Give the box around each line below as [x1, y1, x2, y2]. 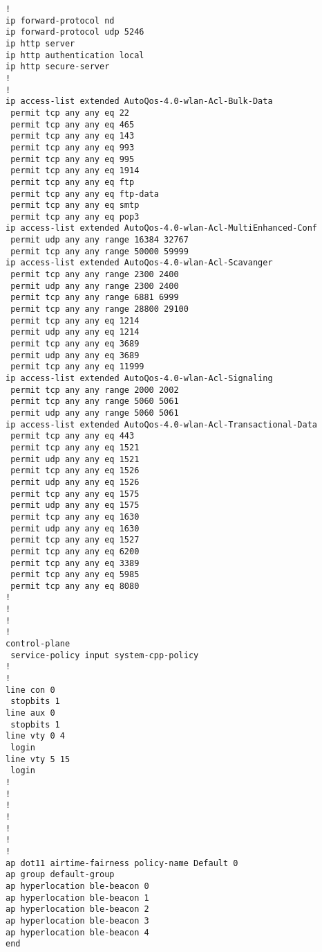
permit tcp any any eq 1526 [10, 466, 140, 476]
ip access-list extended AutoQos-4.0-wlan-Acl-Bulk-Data [6, 96, 273, 107]
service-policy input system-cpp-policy [10, 650, 199, 660]
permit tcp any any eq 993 [10, 142, 135, 152]
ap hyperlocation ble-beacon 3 [6, 915, 149, 926]
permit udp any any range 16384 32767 [10, 235, 189, 245]
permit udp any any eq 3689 [10, 350, 140, 360]
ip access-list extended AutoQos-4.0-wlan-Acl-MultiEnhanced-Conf [6, 223, 318, 233]
